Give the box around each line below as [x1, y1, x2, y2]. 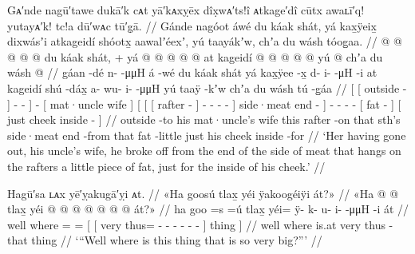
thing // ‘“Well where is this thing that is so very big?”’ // [31, 232, 322, 248]
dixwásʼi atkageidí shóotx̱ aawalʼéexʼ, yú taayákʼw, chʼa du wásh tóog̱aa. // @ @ [7, 33, 402, 50]
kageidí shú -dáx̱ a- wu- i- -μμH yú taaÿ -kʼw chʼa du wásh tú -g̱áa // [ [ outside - [7, 79, 407, 96]
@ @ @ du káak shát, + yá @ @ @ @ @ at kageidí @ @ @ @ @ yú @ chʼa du [7, 48, 383, 65]
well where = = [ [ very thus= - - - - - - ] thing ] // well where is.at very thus [7, 216, 385, 232]
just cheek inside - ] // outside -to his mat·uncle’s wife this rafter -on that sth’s [7, 111, 401, 128]
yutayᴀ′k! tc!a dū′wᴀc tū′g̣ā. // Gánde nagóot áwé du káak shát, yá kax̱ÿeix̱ [7, 17, 377, 34]
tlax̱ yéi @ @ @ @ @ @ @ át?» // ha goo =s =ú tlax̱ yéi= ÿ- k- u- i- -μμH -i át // [7, 200, 409, 217]
